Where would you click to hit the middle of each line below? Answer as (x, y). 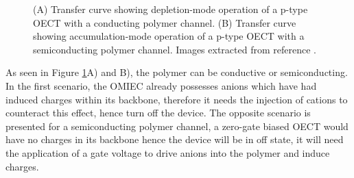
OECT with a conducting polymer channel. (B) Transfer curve (165, 22)
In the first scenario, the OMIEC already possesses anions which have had (161, 85)
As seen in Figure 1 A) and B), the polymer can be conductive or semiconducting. (177, 72)
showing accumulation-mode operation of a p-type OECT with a (169, 36)
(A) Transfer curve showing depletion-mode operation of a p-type (170, 9)
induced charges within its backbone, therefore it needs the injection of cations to (177, 99)
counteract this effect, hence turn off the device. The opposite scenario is (158, 113)
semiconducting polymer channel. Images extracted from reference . (175, 49)
